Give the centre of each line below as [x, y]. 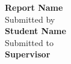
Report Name [34, 7]
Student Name [35, 31]
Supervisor [28, 54]
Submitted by [30, 19]
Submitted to [29, 42]
